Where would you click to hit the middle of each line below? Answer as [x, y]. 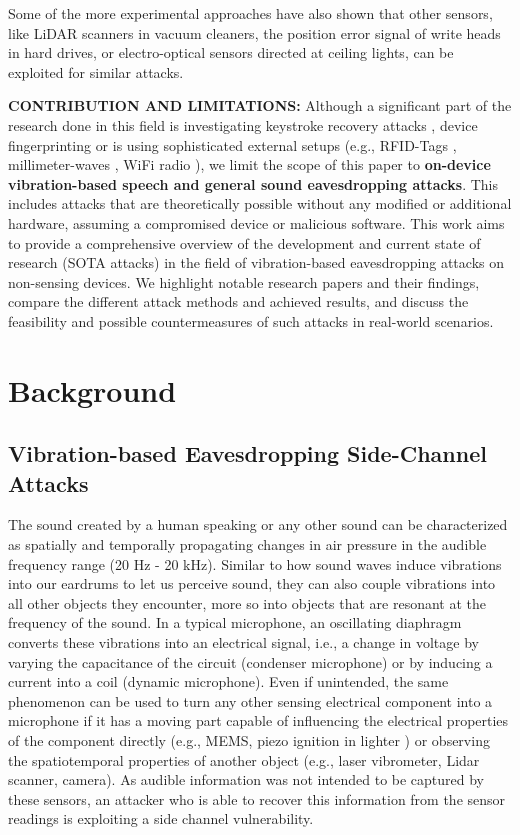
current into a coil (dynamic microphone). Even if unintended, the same [228, 681]
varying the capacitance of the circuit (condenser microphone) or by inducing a [250, 661]
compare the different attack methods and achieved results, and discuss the [238, 301]
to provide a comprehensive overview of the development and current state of [244, 242]
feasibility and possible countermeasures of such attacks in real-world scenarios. [251, 320]
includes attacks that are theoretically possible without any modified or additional [260, 203]
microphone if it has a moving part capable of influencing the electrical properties [258, 720]
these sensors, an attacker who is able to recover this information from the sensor [257, 798]
